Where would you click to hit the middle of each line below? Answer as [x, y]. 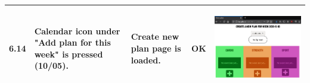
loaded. [146, 60]
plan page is [156, 48]
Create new [155, 36]
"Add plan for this [72, 42]
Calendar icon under [77, 31]
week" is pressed [69, 54]
